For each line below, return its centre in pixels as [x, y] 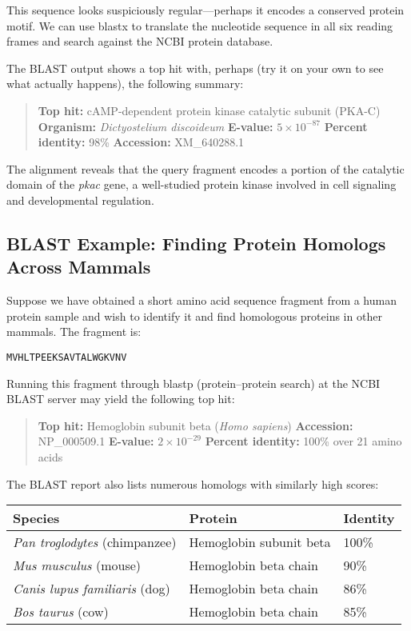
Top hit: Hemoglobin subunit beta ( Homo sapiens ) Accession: [196, 425]
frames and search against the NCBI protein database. [140, 41]
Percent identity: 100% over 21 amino [303, 441]
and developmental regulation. [80, 200]
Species [36, 518]
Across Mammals [79, 267]
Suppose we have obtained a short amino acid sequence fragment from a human [202, 300]
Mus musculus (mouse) [77, 565]
